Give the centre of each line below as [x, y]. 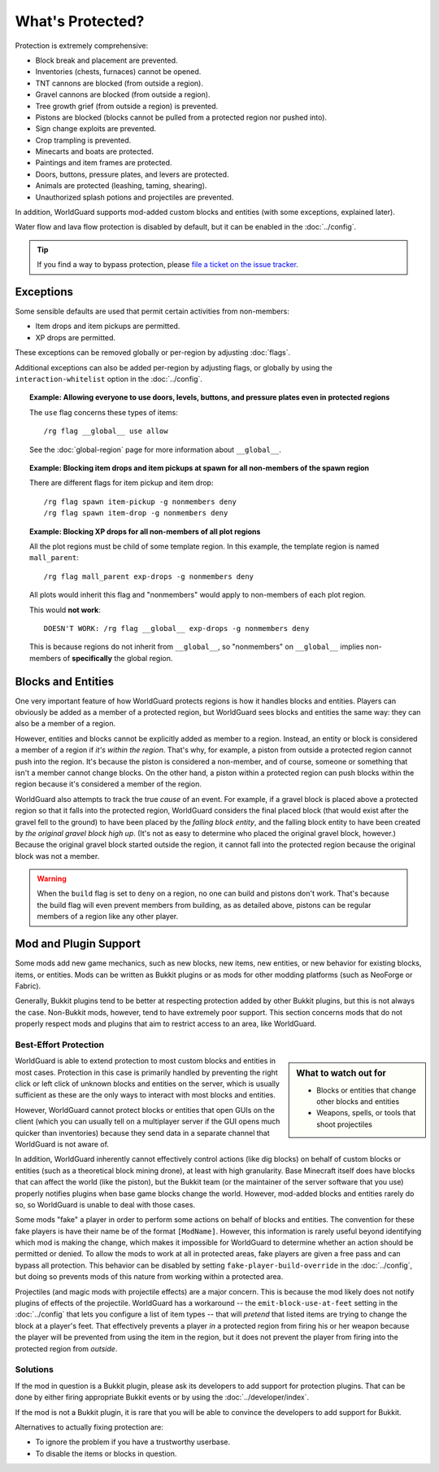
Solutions [35, 1369]
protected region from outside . [66, 1348]
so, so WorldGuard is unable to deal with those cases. [105, 1204]
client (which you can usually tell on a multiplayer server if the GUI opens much [148, 1122]
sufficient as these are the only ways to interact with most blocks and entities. [145, 1095]
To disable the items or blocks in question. [106, 1453]
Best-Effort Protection [60, 1045]
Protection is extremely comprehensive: [82, 46]
